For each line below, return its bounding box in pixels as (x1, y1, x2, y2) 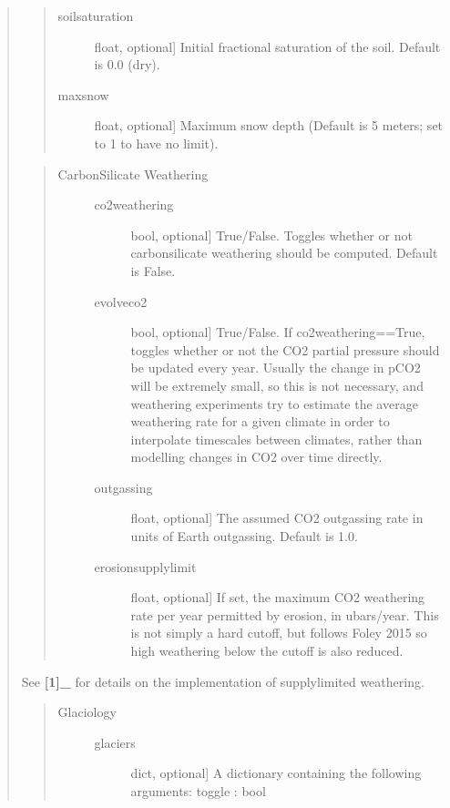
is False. (130, 261, 176, 280)
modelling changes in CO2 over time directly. (130, 447, 383, 466)
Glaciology (57, 702, 117, 721)
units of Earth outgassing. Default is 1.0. (130, 527, 358, 546)
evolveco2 (94, 291, 148, 311)
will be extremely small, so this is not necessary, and (130, 375, 424, 394)
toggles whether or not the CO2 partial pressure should (130, 340, 440, 359)
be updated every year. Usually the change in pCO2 (130, 358, 421, 377)
